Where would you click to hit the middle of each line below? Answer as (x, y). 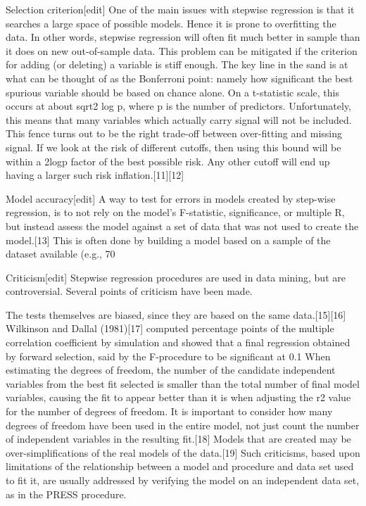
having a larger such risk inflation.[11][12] (95, 175)
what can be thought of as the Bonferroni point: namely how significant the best (179, 78)
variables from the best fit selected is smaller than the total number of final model (183, 383)
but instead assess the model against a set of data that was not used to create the (182, 226)
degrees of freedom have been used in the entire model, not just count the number (183, 425)
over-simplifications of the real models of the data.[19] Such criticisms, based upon (183, 452)
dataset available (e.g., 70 (61, 254)
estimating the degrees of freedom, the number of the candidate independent (171, 370)
